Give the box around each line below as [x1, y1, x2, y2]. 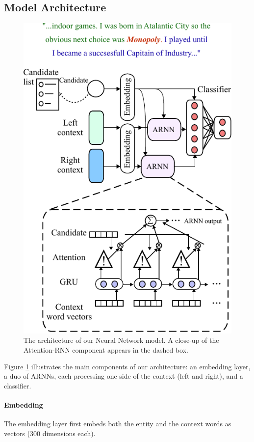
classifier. [4, 380, 31, 390]
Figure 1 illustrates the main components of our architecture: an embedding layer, [4, 361, 251, 371]
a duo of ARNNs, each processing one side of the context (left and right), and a [4, 371, 243, 381]
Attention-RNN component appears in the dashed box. [24, 344, 189, 355]
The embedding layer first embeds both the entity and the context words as [4, 418, 231, 429]
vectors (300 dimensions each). [4, 428, 96, 438]
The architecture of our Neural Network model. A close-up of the [24, 335, 219, 345]
